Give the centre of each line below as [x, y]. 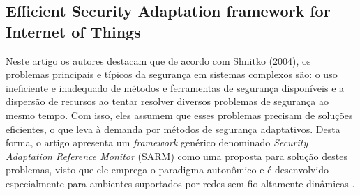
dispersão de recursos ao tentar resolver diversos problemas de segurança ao [167, 101]
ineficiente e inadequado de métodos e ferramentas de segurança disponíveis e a [175, 87]
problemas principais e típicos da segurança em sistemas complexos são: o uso [172, 74]
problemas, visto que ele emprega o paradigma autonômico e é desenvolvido [167, 170]
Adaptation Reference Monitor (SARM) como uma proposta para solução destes [177, 156]
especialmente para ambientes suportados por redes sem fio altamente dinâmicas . [180, 183]
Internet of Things [73, 31]
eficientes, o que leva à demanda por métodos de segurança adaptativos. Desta [173, 128]
